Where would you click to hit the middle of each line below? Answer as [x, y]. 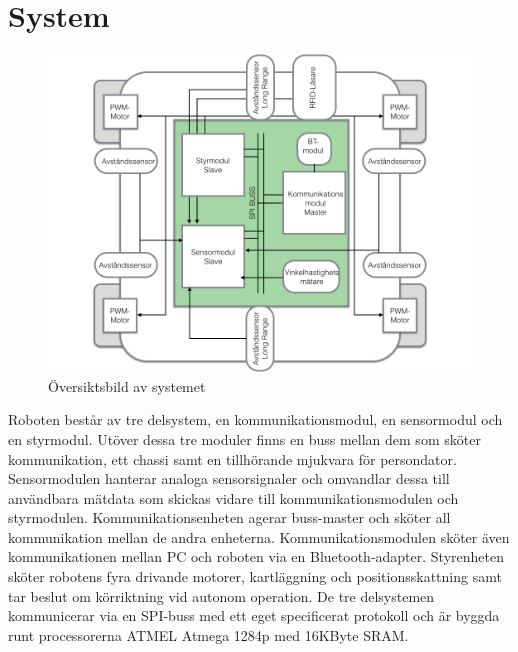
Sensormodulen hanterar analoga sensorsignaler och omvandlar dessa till [229, 478]
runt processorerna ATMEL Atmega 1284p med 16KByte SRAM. [208, 634]
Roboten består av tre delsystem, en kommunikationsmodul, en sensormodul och [255, 419]
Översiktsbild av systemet [127, 385]
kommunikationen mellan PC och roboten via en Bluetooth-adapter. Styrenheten [256, 556]
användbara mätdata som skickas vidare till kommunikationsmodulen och [233, 497]
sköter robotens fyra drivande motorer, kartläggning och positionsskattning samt [255, 576]
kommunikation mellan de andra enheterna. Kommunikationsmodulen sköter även [259, 536]
